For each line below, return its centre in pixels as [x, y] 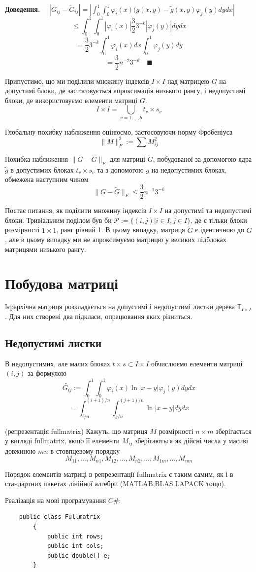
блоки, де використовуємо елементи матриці [71, 100]
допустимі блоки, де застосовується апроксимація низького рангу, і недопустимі [125, 90]
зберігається [234, 431]
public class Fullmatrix [60, 517]
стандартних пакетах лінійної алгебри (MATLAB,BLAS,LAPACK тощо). [115, 483]
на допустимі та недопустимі [208, 210]
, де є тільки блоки [219, 220]
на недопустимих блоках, [189, 169]
